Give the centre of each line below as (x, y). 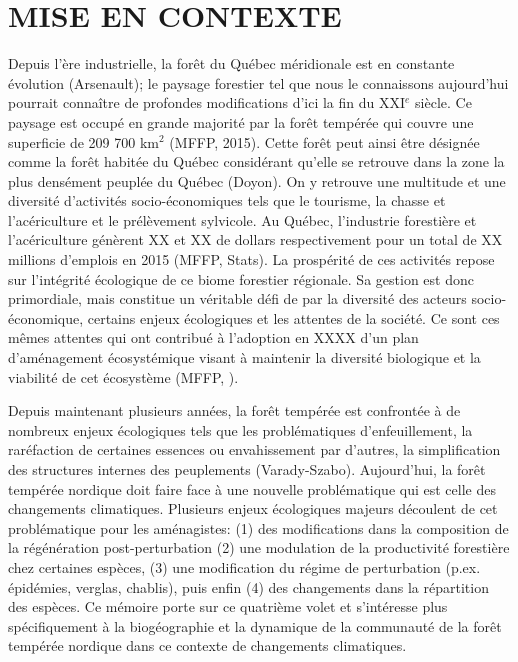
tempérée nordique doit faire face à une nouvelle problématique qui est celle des (252, 488)
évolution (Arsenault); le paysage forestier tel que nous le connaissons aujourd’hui (258, 82)
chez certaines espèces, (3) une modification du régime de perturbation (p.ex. (244, 566)
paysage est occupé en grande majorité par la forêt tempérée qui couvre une (241, 121)
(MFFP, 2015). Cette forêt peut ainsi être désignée (324, 141)
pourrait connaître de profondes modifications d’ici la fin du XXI (207, 102)
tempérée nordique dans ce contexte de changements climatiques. (207, 645)
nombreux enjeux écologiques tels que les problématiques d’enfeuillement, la (240, 429)
